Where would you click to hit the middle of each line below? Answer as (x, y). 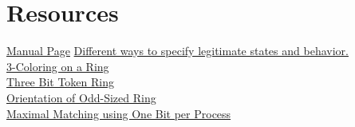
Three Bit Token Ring (60, 82)
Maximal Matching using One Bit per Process (119, 113)
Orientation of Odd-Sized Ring (81, 97)
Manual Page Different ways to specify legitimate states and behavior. (177, 51)
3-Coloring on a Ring (58, 66)
